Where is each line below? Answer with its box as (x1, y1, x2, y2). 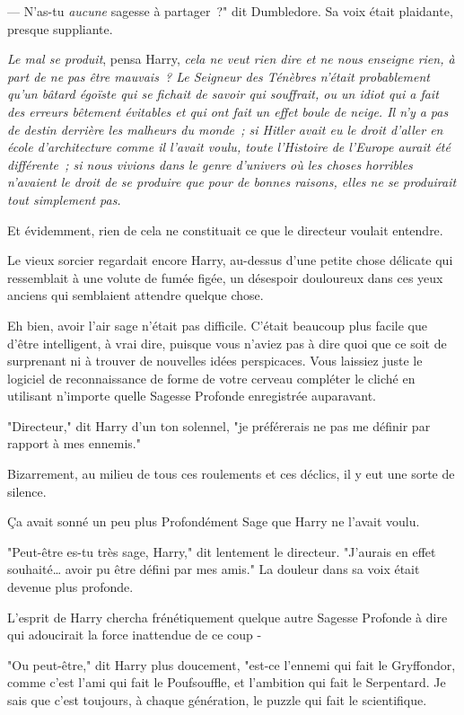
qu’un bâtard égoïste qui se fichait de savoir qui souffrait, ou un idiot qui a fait (7, 84, 439, 103)
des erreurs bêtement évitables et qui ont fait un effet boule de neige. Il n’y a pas (7, 102, 449, 120)
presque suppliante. (7, 19, 113, 38)
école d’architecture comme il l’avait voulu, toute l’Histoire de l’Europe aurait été (7, 137, 451, 156)
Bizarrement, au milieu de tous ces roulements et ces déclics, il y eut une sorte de (7, 464, 455, 483)
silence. (7, 481, 47, 500)
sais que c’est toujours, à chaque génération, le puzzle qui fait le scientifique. (7, 691, 427, 709)
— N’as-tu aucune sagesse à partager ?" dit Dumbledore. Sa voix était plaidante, (7, 2, 453, 20)
